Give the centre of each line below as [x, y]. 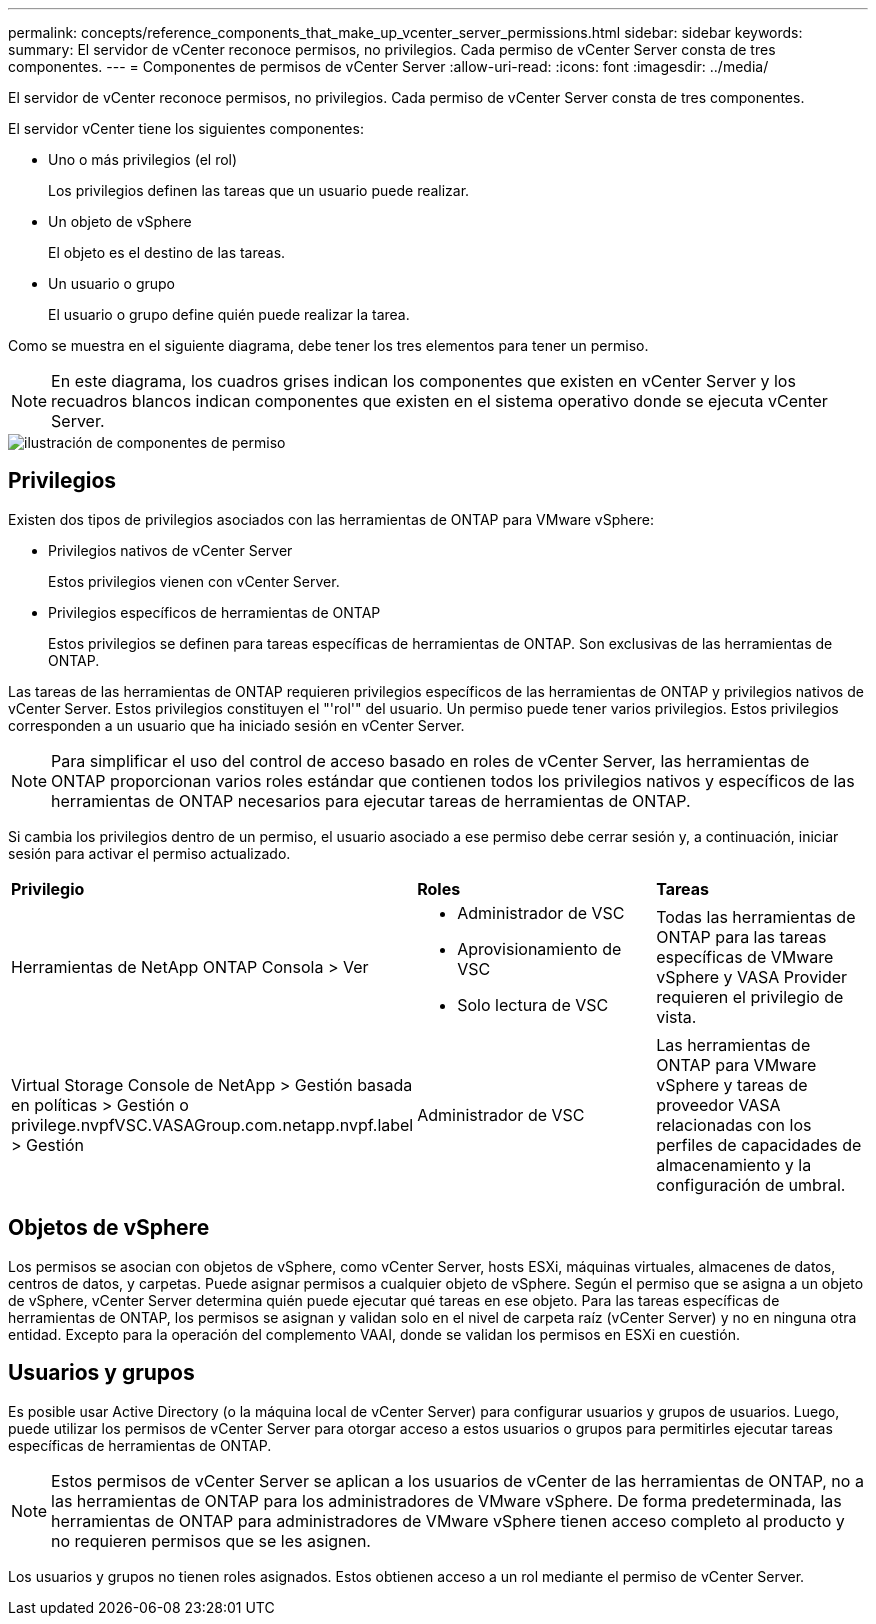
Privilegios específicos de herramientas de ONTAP [214, 612]
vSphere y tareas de [732, 1084]
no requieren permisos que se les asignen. [211, 1540]
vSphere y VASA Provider [752, 976]
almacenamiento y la [734, 1164]
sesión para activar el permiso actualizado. [149, 853]
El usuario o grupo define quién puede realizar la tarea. [229, 314]
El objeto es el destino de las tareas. [167, 252]
